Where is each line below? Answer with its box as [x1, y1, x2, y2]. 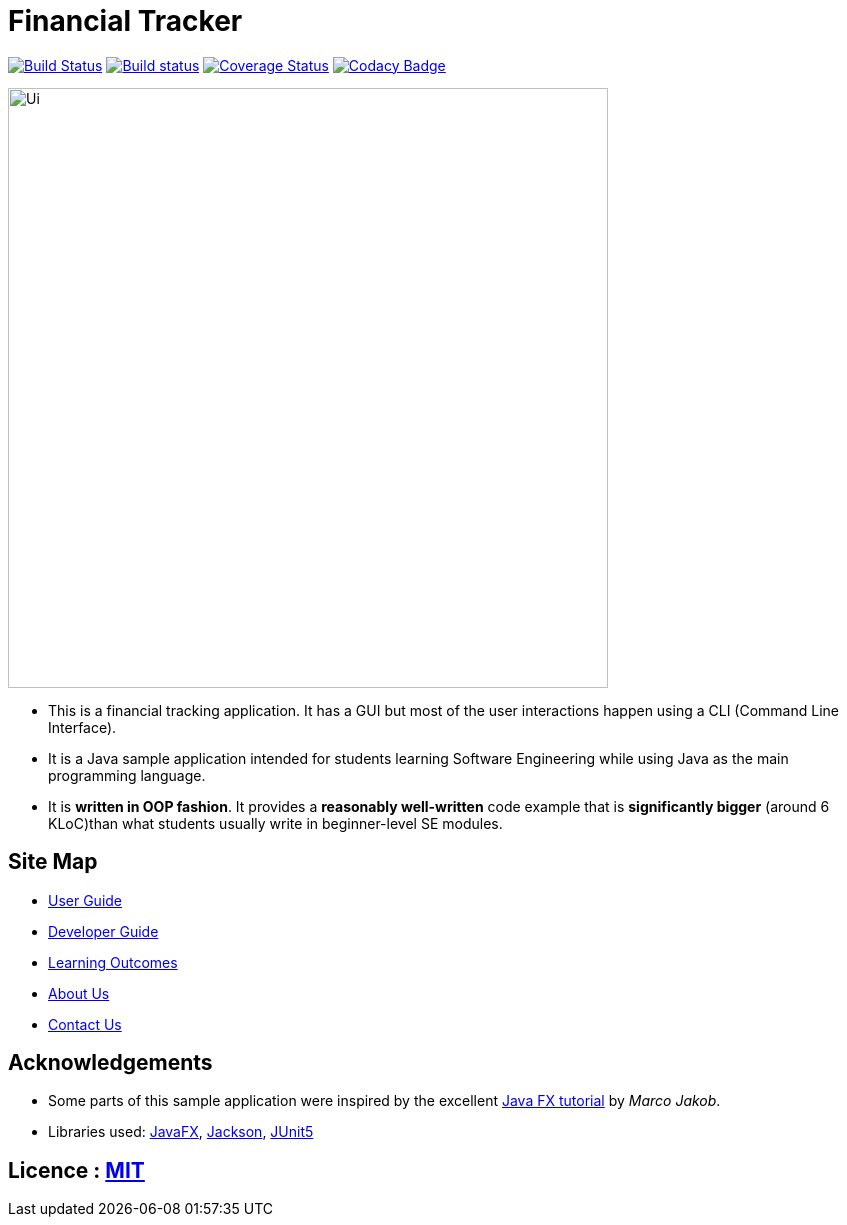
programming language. [48, 766, 206, 784]
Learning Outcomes [48, 953, 178, 971]
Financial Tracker [8, 4, 243, 38]
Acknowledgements [8, 1050, 213, 1076]
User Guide [48, 891, 123, 909]
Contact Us [48, 1015, 122, 1033]
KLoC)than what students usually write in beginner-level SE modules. [48, 814, 503, 832]
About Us [48, 984, 110, 1002]
